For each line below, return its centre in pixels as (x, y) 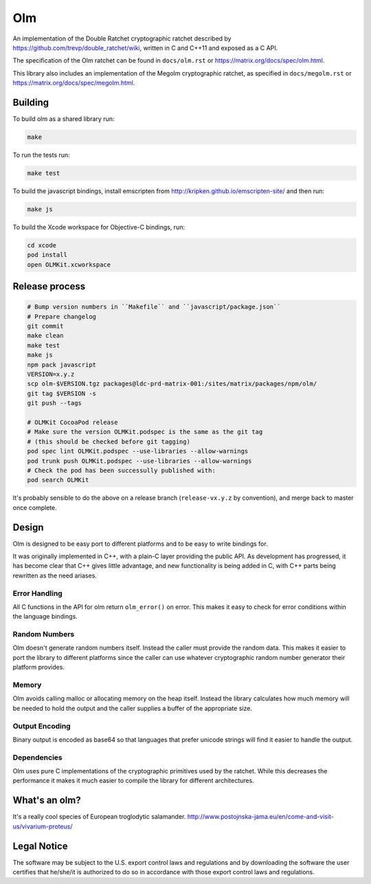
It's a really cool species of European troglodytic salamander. (99, 817)
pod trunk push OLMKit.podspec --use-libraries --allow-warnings (139, 461)
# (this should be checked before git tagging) (109, 441)
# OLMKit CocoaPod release (72, 422)
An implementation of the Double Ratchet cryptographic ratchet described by (122, 38)
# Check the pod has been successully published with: (121, 470)
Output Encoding (42, 726)
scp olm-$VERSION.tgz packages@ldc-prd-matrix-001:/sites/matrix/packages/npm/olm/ (172, 384)
